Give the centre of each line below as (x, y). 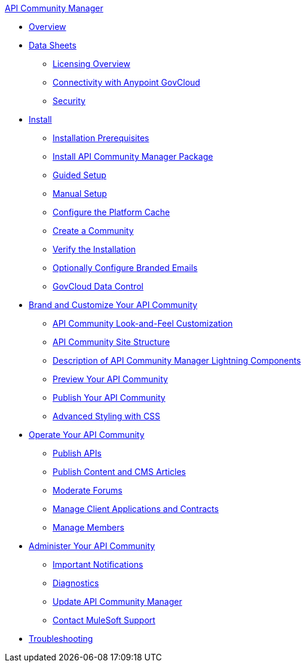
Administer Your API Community (92, 546)
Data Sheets (53, 45)
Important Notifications (98, 564)
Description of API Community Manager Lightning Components (177, 360)
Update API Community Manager (117, 601)
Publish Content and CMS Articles (119, 472)
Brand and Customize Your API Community (113, 305)
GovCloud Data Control (98, 286)
